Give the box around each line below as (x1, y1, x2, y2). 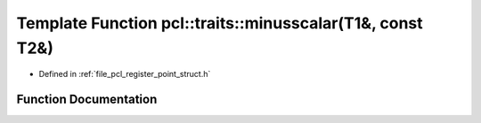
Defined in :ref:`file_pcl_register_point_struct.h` (38, 69, 211, 80)
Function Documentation (16, 92, 158, 107)
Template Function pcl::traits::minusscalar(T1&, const (16, 13, 423, 33)
